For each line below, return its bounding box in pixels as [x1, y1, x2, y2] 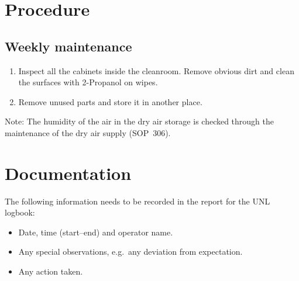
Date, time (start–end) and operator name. [18, 226, 173, 238]
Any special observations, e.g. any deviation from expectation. [18, 245, 243, 258]
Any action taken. [18, 265, 83, 277]
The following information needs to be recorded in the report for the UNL [5, 195, 270, 207]
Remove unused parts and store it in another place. [18, 95, 202, 107]
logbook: [5, 206, 35, 218]
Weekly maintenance [5, 37, 132, 55]
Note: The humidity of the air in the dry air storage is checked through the [5, 115, 274, 127]
